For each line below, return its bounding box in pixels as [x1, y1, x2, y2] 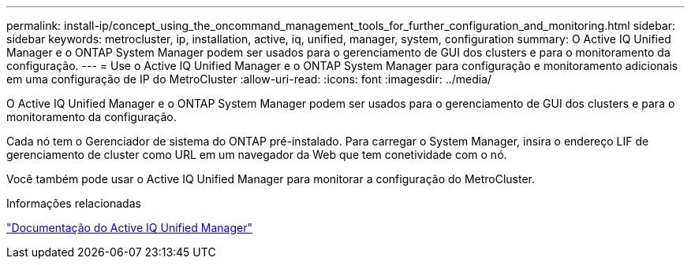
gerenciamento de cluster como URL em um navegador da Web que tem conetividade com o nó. [6, 148, 507, 161]
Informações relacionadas [6, 197, 141, 210]
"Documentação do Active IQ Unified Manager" [6, 221, 252, 234]
